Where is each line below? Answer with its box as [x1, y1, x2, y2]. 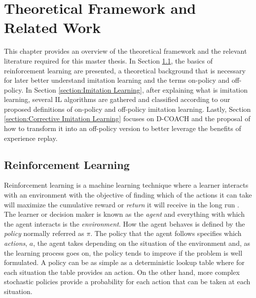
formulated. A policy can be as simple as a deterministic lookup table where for [4, 257, 245, 267]
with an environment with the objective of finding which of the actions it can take [4, 190, 252, 200]
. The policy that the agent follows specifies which [90, 228, 242, 238]
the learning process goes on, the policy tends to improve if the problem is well [4, 247, 243, 258]
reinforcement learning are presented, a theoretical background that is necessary [4, 65, 246, 75]
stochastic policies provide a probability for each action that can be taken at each [4, 276, 251, 287]
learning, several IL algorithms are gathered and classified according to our [4, 94, 230, 104]
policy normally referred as [4, 228, 84, 238]
